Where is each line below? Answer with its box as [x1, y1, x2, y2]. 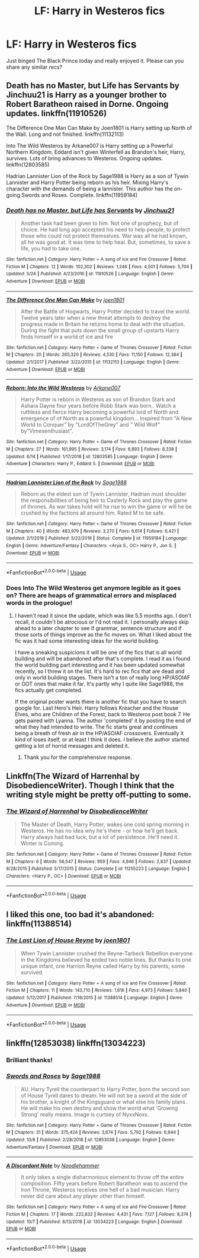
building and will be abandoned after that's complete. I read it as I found [14, 655, 191, 662]
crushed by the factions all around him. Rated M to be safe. [20, 509, 165, 516]
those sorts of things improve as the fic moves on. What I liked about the [14, 631, 192, 638]
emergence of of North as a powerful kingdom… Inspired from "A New [20, 415, 192, 422]
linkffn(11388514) [6, 919, 72, 929]
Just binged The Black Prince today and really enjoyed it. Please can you [6, 57, 184, 64]
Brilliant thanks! [6, 1056, 53, 1065]
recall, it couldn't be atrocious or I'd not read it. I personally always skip [14, 618, 189, 625]
